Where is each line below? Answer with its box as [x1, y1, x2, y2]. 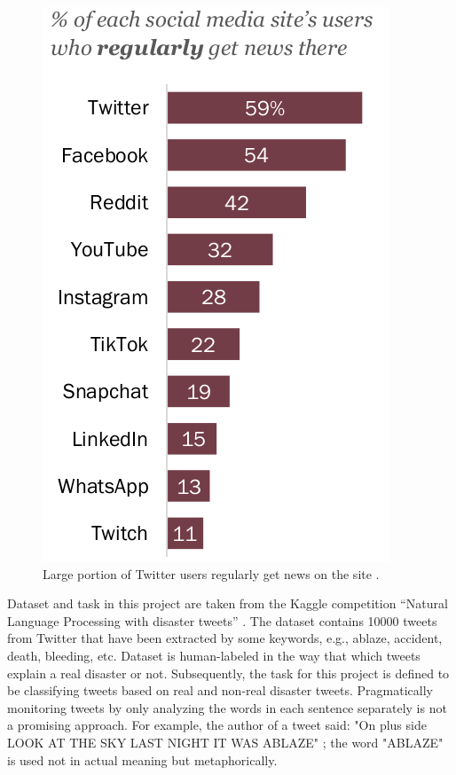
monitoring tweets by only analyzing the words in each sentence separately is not [7, 698, 447, 716]
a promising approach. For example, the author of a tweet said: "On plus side [7, 716, 427, 734]
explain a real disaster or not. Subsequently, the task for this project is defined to [7, 663, 450, 682]
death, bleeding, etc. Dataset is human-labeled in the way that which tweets [7, 646, 421, 664]
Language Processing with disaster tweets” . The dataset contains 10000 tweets [7, 611, 437, 630]
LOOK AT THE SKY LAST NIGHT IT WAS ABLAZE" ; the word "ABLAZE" [7, 732, 444, 751]
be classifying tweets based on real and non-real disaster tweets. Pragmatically [7, 681, 433, 700]
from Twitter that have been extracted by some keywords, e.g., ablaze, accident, [7, 629, 443, 647]
